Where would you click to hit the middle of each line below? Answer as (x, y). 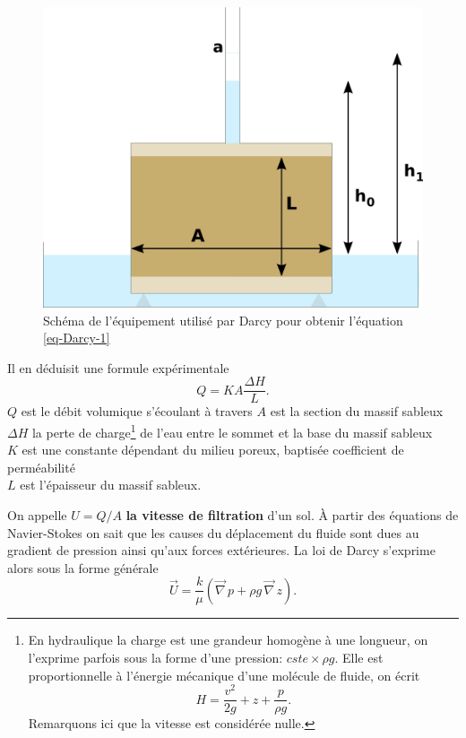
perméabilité (41, 467)
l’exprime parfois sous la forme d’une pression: (155, 657)
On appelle (37, 514)
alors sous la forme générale (83, 567)
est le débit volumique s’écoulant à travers (137, 411)
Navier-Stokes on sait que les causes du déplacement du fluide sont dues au (213, 532)
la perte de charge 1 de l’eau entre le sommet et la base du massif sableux (232, 430)
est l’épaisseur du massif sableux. (111, 485)
